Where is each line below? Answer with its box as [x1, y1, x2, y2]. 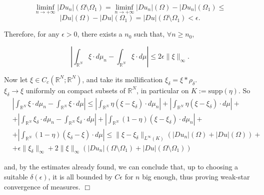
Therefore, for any [4, 29, 59, 39]
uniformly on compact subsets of [25, 85, 125, 95]
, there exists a [77, 29, 122, 39]
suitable [4, 171, 28, 181]
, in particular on [136, 85, 189, 95]
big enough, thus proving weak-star [142, 171, 250, 181]
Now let [4, 74, 28, 84]
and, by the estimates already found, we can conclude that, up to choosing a [4, 161, 238, 172]
